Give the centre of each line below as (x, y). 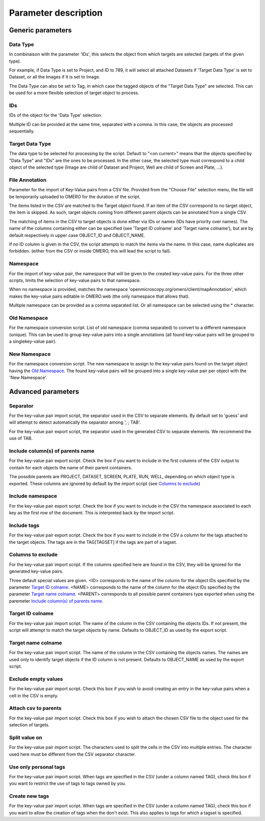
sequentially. (22, 131)
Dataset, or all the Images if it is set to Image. (55, 77)
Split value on (26, 737)
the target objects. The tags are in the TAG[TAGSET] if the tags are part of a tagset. (93, 542)
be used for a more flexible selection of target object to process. (74, 93)
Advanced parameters (44, 392)
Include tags (24, 525)
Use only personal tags (37, 767)
